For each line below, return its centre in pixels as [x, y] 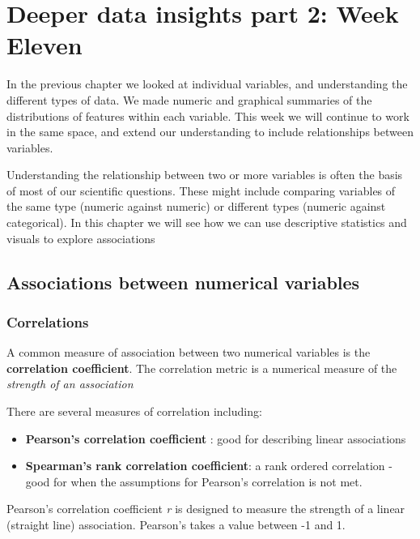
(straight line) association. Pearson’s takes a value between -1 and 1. [176, 524]
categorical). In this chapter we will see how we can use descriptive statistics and [207, 222]
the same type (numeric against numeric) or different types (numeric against [196, 206]
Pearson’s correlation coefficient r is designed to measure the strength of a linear [206, 509]
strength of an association [70, 384]
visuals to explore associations [81, 238]
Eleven [45, 45]
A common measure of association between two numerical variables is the [189, 352]
